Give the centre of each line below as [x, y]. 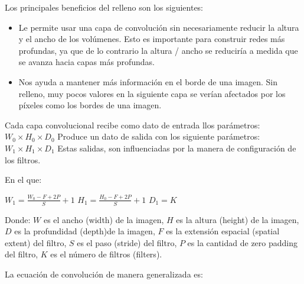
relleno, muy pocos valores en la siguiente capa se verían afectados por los [152, 93]
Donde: [18, 219]
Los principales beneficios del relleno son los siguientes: [104, 7]
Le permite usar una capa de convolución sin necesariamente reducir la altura [159, 27]
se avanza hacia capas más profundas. [86, 62]
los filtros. [23, 159]
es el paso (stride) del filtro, [127, 242]
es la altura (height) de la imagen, [238, 219]
